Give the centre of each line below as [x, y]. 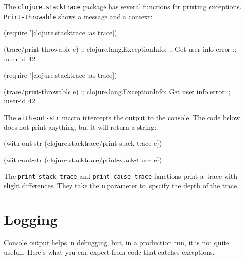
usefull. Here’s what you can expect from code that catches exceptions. [109, 252]
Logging [31, 219]
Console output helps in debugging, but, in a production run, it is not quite [117, 242]
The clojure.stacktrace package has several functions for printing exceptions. [123, 6]
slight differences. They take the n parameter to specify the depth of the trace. [122, 185]
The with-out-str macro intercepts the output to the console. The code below [122, 117]
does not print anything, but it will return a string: [80, 127]
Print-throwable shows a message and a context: [78, 16]
